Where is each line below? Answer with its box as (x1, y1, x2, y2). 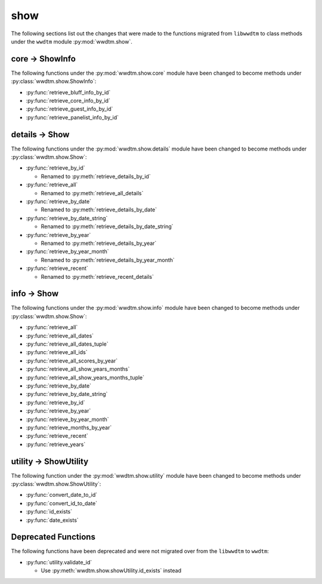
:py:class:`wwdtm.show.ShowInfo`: (11, 78, 97, 85)
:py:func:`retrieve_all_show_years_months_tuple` (26, 374, 145, 381)
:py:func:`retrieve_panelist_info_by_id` (26, 113, 119, 121)
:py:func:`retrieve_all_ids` (26, 349, 88, 356)
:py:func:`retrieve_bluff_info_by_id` (26, 88, 111, 96)
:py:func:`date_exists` (26, 517, 79, 524)
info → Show (11, 288, 59, 299)
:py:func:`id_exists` (26, 508, 73, 515)
